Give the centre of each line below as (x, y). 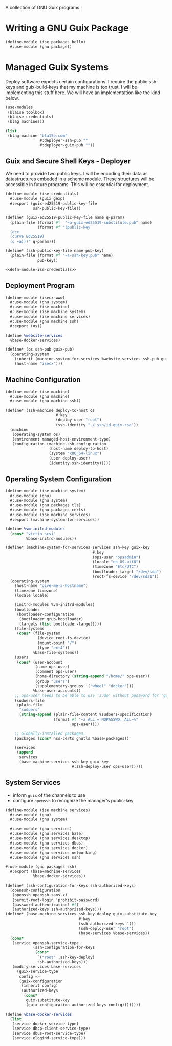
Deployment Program (40, 286)
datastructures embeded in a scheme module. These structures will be (80, 179)
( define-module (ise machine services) (48, 810)
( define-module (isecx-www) (35, 298)
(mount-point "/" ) (57, 643)
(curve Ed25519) (27, 237)
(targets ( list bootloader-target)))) (60, 624)
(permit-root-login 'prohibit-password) (56, 900)
